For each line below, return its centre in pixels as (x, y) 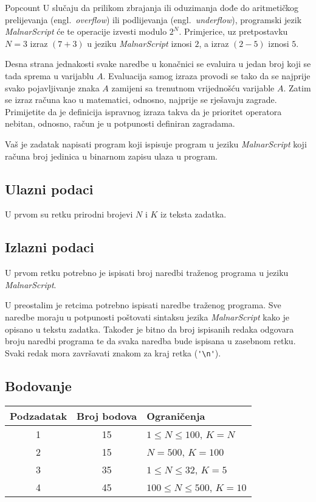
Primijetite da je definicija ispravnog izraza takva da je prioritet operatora (143, 111)
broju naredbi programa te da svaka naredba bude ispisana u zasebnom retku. (150, 341)
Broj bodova (107, 415)
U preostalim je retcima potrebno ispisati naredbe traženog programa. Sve (143, 305)
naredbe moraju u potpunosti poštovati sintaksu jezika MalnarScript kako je (147, 316)
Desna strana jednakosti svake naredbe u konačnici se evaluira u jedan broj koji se (158, 64)
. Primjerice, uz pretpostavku (233, 31)
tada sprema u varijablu (50, 75)
